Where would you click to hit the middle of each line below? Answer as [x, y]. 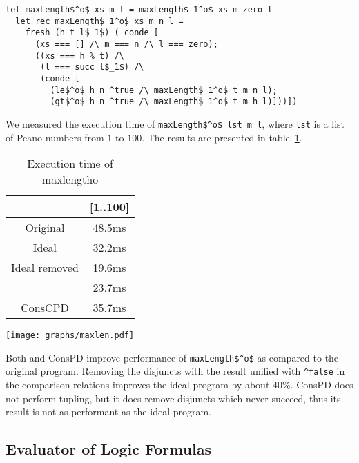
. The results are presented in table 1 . [222, 137]
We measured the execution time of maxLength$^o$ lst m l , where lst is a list [175, 123]
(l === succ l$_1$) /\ [92, 67]
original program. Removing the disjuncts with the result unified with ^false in [175, 371]
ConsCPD [45, 308]
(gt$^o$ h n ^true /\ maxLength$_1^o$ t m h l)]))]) [174, 102]
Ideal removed [45, 268]
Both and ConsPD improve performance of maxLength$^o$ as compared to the [172, 357]
